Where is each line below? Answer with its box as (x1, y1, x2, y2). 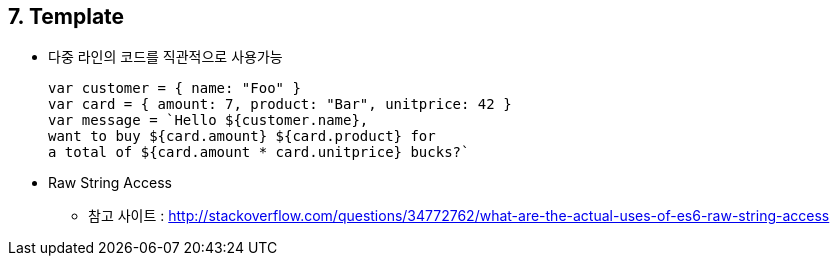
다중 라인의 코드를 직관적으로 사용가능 (48, 48, 283, 66)
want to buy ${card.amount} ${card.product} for (48, 128, 436, 145)
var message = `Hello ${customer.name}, (48, 112, 369, 129)
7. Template (8, 4, 125, 29)
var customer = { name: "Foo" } (48, 80, 301, 97)
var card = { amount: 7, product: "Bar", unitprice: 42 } (48, 96, 512, 113)
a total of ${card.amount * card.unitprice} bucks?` (48, 144, 470, 161)
